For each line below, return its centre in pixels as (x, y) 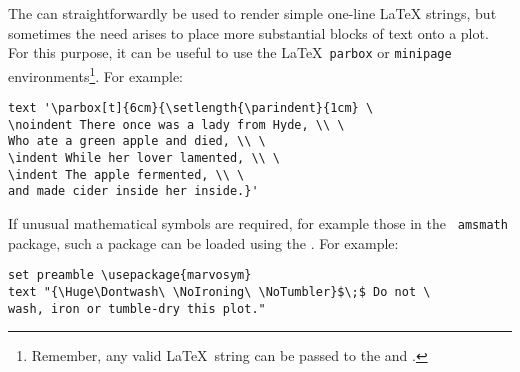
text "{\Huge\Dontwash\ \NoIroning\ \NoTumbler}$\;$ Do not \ (219, 291)
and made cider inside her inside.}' (133, 191)
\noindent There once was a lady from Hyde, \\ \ (176, 124)
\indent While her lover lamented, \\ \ (144, 158)
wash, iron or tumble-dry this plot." (137, 308)
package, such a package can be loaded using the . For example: (203, 242)
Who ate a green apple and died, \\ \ (137, 141)
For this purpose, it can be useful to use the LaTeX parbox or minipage (230, 52)
